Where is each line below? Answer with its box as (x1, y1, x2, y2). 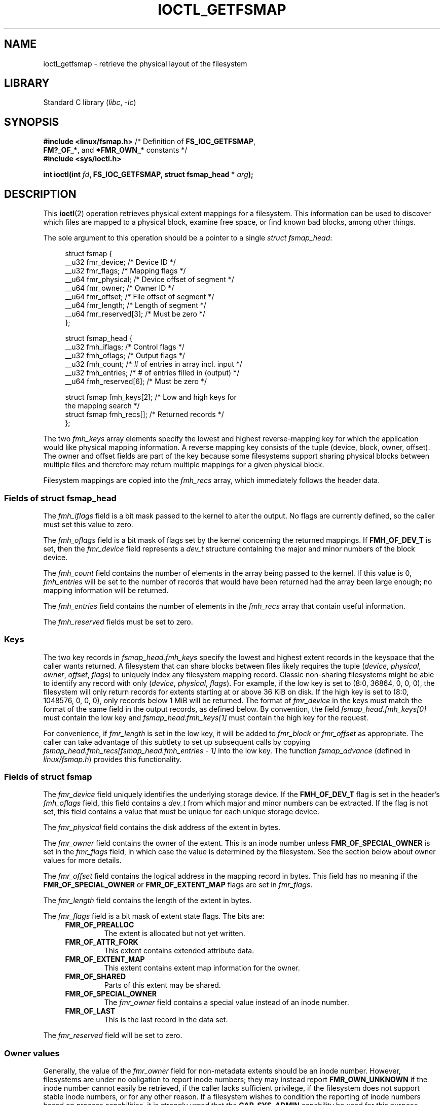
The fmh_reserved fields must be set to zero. (43, 617, 193, 626)
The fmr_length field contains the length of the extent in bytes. (43, 896, 252, 905)
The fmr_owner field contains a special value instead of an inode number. (104, 998, 349, 1007)
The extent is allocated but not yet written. (104, 929, 245, 938)
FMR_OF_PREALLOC (65, 920, 134, 929)
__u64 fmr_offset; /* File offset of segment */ (65, 292, 214, 301)
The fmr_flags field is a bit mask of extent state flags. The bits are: (43, 912, 265, 921)
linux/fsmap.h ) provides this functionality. (43, 754, 182, 764)
